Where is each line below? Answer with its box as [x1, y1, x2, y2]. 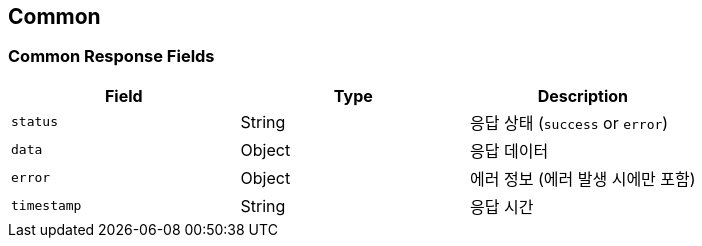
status [11, 114, 58, 130]
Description [537, 85, 629, 106]
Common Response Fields [8, 46, 215, 67]
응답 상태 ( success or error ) [470, 112, 669, 133]
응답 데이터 [470, 140, 549, 161]
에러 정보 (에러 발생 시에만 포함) [470, 168, 696, 189]
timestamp [11, 198, 82, 214]
